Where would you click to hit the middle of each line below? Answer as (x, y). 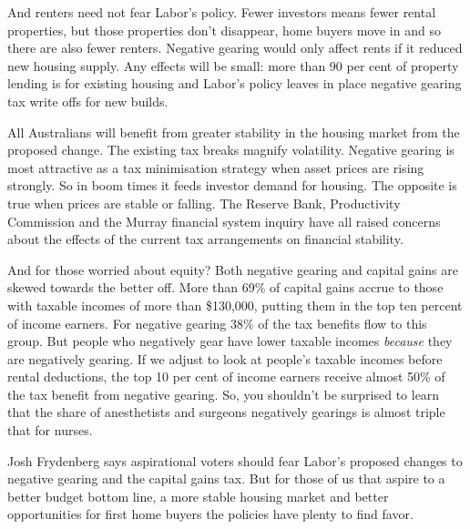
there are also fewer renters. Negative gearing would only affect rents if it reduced (235, 48)
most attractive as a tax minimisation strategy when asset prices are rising (216, 167)
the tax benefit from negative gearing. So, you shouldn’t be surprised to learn (224, 394)
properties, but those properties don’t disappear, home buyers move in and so (224, 30)
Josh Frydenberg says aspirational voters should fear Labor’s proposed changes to (235, 460)
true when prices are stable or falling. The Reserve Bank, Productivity (204, 203)
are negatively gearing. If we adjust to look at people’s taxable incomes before (225, 358)
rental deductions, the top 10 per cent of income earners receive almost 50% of (226, 376)
